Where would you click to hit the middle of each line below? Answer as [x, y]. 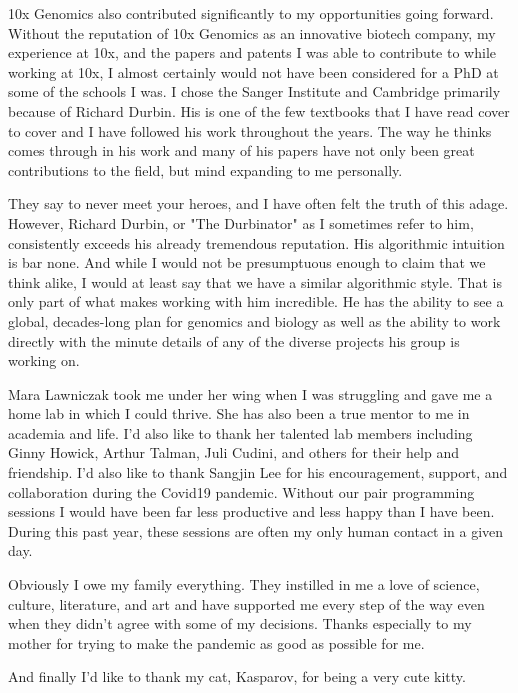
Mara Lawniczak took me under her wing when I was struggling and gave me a [250, 393]
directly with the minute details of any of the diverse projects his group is [234, 340]
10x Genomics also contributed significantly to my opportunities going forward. [251, 13]
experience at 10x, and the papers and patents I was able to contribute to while [252, 52]
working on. [44, 360]
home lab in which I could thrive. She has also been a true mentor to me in [239, 413]
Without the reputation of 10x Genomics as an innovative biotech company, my [252, 32]
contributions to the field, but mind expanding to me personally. [205, 169]
